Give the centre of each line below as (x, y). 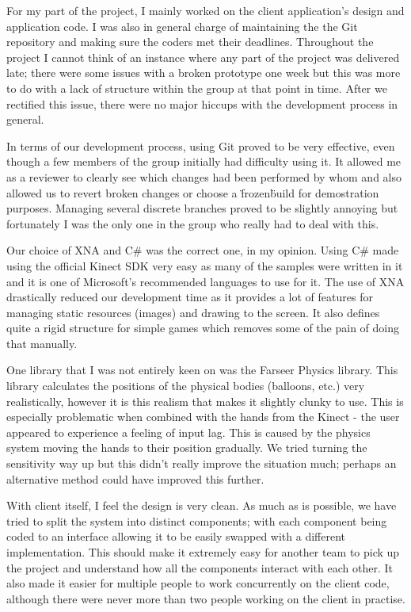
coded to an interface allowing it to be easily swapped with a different (176, 536)
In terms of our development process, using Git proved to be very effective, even (201, 145)
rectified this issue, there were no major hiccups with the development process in (202, 103)
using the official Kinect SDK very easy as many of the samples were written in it (205, 265)
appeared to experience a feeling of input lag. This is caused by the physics (188, 432)
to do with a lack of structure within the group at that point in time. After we (197, 88)
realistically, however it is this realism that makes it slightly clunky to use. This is (205, 401)
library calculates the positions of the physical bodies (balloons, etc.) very (186, 386)
